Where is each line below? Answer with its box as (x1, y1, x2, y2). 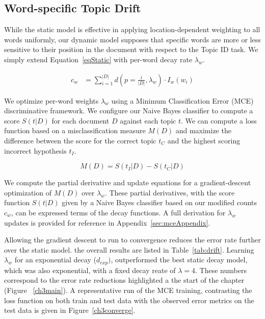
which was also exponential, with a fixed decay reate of (4, 264, 176, 275)
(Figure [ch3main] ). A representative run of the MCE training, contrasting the (4, 284, 252, 295)
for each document (51, 115, 110, 126)
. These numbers (195, 264, 247, 275)
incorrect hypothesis (4, 145, 67, 156)
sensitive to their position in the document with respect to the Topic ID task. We (4, 44, 258, 55)
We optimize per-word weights (4, 95, 99, 106)
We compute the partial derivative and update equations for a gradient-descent (4, 177, 251, 188)
